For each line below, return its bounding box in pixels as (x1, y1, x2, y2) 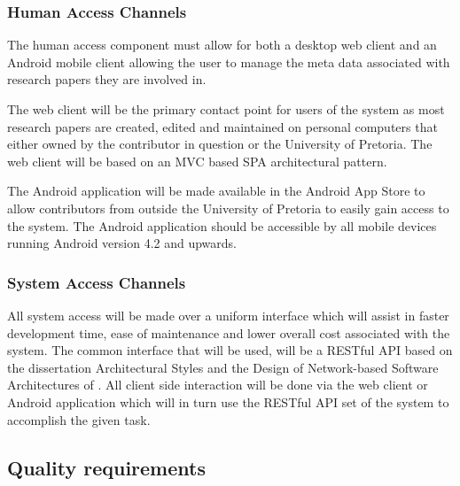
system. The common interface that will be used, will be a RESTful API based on (7, 341, 453, 359)
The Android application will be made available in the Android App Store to (7, 181, 425, 200)
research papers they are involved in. (7, 70, 207, 89)
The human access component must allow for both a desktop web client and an (7, 35, 437, 54)
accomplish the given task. (7, 410, 151, 428)
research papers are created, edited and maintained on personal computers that (7, 117, 438, 135)
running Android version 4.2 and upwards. (7, 234, 237, 252)
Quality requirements (7, 453, 206, 481)
